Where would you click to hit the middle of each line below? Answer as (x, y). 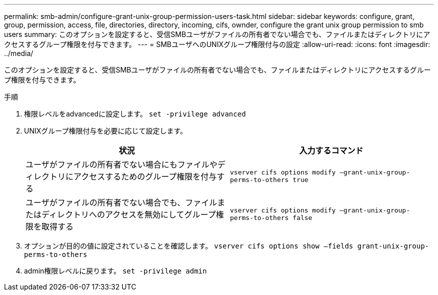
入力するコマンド (331, 150)
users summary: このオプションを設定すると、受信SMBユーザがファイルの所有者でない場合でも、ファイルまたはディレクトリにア (217, 34)
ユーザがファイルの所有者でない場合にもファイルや (121, 164)
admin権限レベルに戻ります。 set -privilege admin (115, 271)
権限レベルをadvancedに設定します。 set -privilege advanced (135, 114)
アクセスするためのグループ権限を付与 (145, 176)
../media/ (19, 53)
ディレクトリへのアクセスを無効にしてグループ (129, 214)
